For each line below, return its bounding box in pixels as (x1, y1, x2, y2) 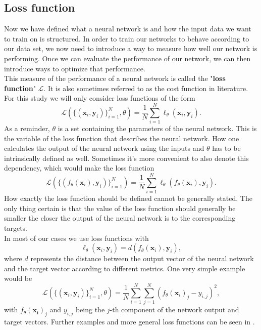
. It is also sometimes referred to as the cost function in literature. (43, 82, 248, 93)
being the (75, 304, 105, 315)
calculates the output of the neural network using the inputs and (4, 143, 204, 153)
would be (4, 273, 32, 283)
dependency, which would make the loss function (4, 162, 154, 173)
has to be (212, 143, 241, 153)
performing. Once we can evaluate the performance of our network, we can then (4, 53, 251, 63)
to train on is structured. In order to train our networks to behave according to (4, 33, 249, 44)
